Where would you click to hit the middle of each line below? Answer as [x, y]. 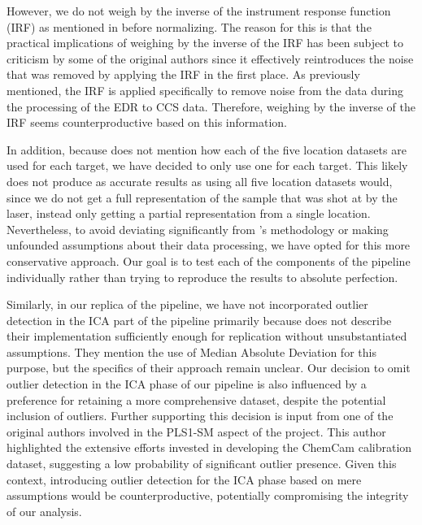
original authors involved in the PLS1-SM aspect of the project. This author [196, 431]
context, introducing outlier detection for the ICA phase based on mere [184, 479]
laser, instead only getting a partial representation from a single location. [189, 213]
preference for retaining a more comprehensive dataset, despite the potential [196, 399]
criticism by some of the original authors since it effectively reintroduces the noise [210, 58]
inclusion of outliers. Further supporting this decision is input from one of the [200, 416]
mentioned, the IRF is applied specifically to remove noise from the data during [205, 90]
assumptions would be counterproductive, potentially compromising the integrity [208, 495]
